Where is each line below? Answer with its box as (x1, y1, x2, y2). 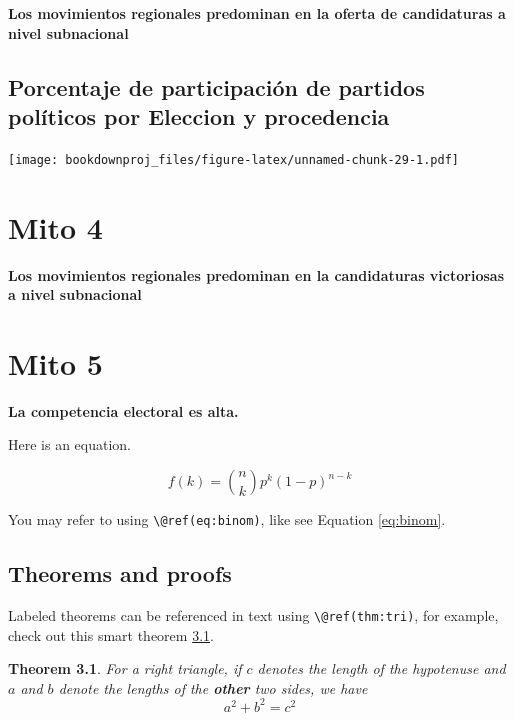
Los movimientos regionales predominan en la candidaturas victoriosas (8, 264, 504, 285)
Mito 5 (8, 342, 103, 383)
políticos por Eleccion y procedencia (8, 100, 390, 131)
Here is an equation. (8, 434, 132, 455)
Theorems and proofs (8, 558, 232, 589)
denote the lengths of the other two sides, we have (58, 677, 368, 698)
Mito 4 (8, 206, 103, 247)
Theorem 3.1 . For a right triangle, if (8, 658, 242, 679)
